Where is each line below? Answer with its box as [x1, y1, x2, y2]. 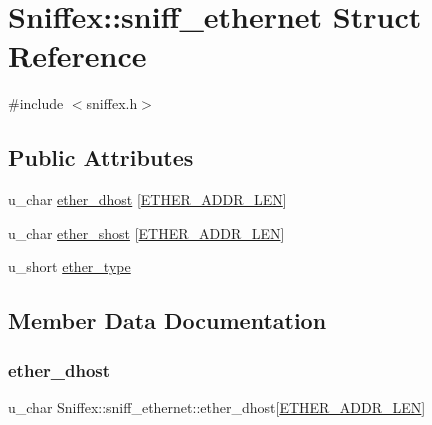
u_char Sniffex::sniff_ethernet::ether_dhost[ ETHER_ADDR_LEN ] [8, 396, 426, 417]
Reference [8, 35, 147, 76]
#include [8, 93, 64, 114]
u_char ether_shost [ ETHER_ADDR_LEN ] [8, 222, 285, 243]
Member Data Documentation [8, 305, 327, 336]
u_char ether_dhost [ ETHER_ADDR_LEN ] [8, 189, 287, 210]
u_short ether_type [8, 256, 131, 277]
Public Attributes [8, 142, 194, 173]
